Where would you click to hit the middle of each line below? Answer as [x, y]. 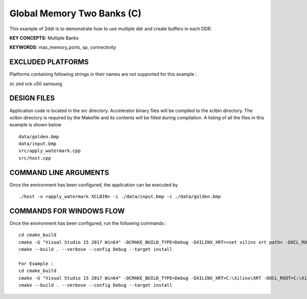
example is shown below [35, 125]
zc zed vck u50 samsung [36, 83]
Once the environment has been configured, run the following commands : [88, 223]
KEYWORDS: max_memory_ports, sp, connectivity [63, 47]
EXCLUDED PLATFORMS [49, 62]
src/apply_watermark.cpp [50, 151]
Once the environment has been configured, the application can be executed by [94, 185]
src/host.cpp [35, 158]
